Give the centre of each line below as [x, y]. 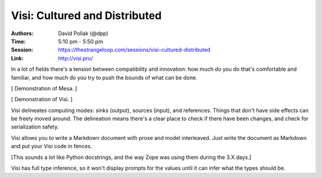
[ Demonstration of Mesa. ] [44, 88]
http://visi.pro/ [76, 58]
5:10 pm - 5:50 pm [81, 41]
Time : [18, 41]
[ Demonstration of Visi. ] [42, 99]
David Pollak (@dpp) [83, 33]
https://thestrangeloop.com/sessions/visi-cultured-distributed [134, 50]
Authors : [22, 33]
